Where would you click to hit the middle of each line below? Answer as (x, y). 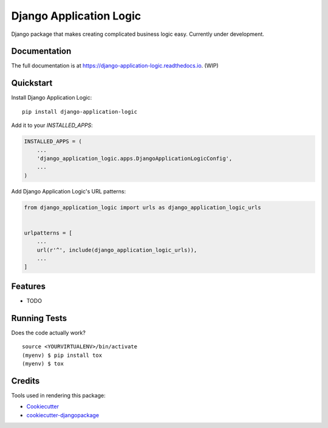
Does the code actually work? (49, 333)
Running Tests (39, 318)
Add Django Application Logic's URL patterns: (69, 191)
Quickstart (32, 83)
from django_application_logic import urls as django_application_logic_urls (142, 207)
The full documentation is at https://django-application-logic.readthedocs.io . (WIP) (115, 66)
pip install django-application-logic (80, 112)
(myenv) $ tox (43, 364)
